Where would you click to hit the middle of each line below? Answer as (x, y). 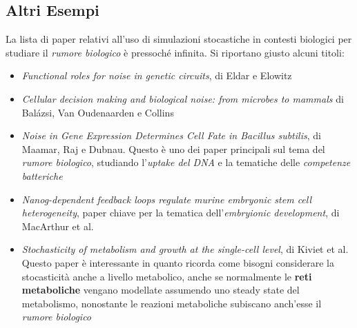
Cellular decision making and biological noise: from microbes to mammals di (183, 98)
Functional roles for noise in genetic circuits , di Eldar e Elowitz (157, 75)
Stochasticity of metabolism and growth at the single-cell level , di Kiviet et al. (185, 249)
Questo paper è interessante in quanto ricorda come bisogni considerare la (178, 262)
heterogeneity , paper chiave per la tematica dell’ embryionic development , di (181, 213)
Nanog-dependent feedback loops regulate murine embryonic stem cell (167, 199)
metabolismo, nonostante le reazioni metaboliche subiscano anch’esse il (172, 303)
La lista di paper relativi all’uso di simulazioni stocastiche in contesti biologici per (179, 39)
